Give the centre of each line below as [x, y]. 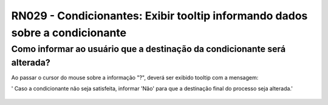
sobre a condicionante [69, 33]
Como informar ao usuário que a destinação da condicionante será [149, 49]
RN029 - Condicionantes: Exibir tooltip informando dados [159, 16]
